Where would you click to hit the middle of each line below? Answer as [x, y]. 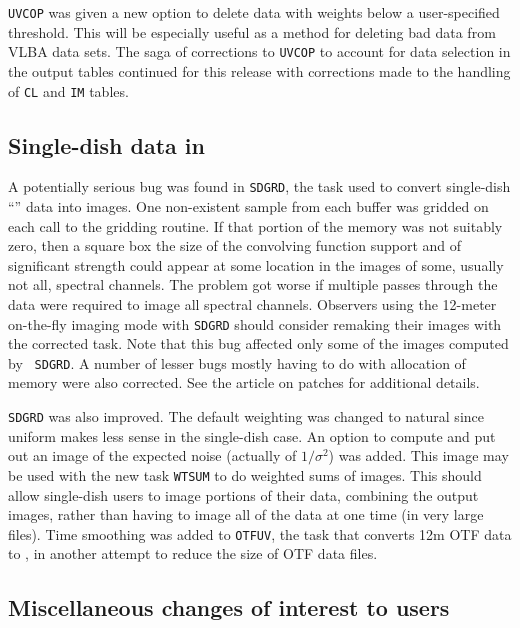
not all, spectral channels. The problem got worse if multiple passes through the [253, 284]
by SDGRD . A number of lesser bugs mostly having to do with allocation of [237, 362]
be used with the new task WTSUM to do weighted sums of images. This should [245, 474]
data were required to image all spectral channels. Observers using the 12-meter [252, 303]
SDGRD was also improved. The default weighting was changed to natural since [246, 416]
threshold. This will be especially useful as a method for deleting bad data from [252, 31]
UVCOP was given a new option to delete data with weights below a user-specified [254, 12]
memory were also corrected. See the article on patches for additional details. [244, 382]
